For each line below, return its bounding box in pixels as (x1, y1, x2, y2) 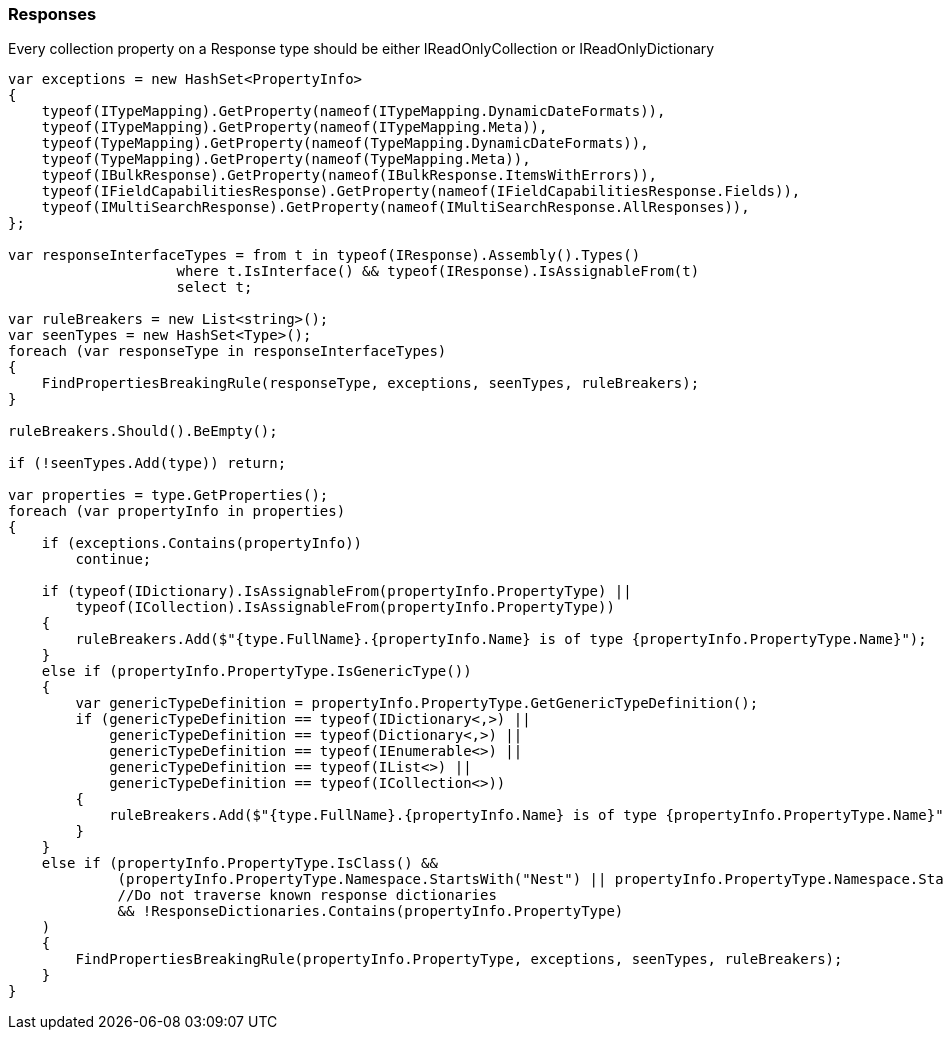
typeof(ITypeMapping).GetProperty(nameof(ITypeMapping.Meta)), (41, 119, 548, 136)
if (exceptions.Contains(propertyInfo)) (41, 535, 363, 552)
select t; (176, 279, 253, 296)
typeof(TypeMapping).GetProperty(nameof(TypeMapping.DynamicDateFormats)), (41, 135, 649, 152)
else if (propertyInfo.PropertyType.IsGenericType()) (41, 663, 472, 680)
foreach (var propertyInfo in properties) (8, 503, 346, 520)
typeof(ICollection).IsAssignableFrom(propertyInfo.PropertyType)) (75, 599, 615, 616)
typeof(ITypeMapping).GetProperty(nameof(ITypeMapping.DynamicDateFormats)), (41, 103, 666, 120)
